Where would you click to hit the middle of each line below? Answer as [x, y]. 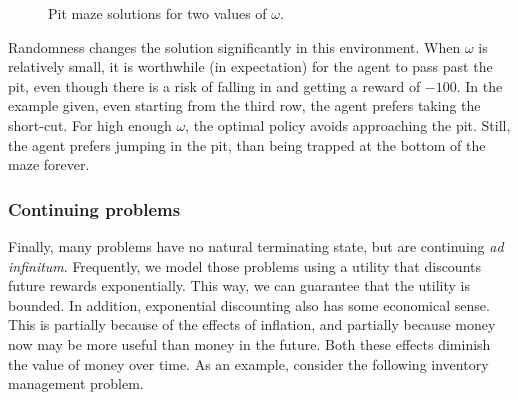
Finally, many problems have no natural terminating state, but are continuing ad [256, 245]
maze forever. [49, 164]
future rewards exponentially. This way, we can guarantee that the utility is [239, 285]
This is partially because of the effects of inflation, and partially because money [252, 324]
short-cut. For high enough [90, 124]
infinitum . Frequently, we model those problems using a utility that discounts [244, 265]
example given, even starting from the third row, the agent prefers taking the [244, 105]
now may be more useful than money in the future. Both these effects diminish [249, 343]
